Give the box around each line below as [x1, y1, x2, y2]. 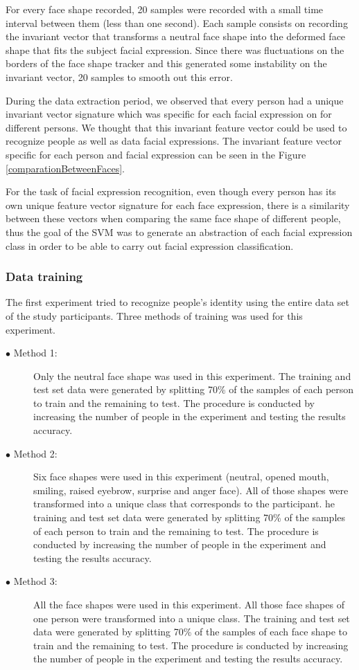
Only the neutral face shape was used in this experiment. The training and [33, 368, 351, 383]
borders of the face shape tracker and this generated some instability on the [6, 56, 327, 71]
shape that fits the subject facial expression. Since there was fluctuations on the [6, 42, 344, 57]
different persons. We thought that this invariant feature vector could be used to [6, 120, 347, 134]
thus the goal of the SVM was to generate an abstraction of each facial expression [6, 224, 353, 239]
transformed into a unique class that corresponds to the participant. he [33, 496, 335, 511]
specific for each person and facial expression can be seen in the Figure [6, 147, 306, 161]
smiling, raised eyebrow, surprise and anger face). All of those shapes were [33, 482, 349, 497]
